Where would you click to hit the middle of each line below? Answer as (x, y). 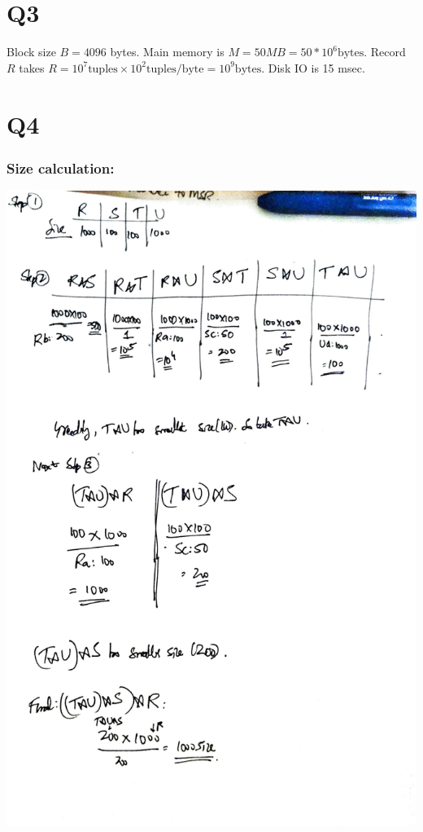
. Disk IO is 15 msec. (313, 67)
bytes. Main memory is (167, 52)
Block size (31, 52)
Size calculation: (61, 167)
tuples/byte (175, 69)
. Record (385, 52)
